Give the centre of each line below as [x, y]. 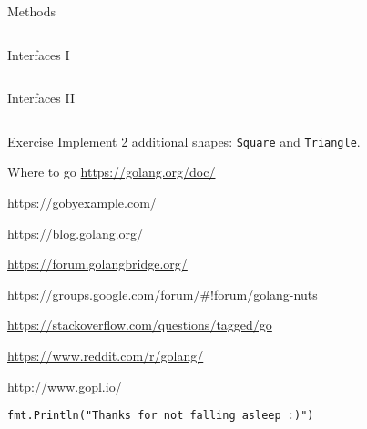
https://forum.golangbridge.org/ [97, 264]
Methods [31, 11]
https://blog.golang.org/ [76, 233]
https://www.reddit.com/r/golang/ [106, 355]
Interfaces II [41, 98]
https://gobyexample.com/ [82, 203]
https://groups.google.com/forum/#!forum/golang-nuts [163, 294]
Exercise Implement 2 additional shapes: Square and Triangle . [184, 141]
